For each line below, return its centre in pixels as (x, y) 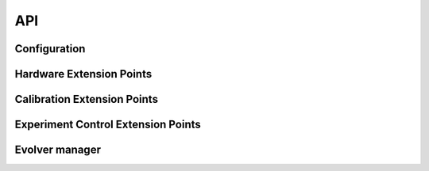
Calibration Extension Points (87, 99)
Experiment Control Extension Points (108, 125)
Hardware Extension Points (83, 74)
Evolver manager (58, 150)
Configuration (50, 49)
